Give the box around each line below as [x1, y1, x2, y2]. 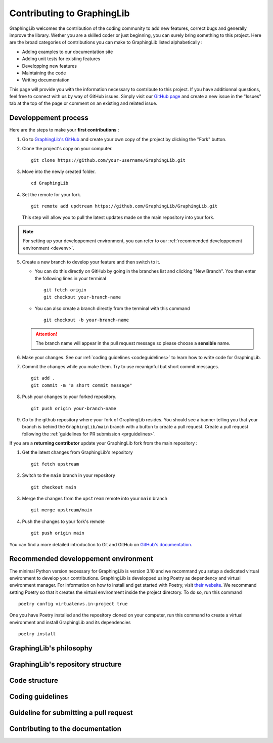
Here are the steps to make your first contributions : [9, 127, 119, 133]
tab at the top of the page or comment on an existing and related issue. [9, 100, 158, 106]
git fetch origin [43, 287, 86, 293]
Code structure [9, 676, 58, 685]
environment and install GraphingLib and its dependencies [9, 619, 131, 625]
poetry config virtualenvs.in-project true [18, 601, 128, 607]
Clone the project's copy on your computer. [22, 146, 113, 152]
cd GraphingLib [31, 180, 69, 186]
